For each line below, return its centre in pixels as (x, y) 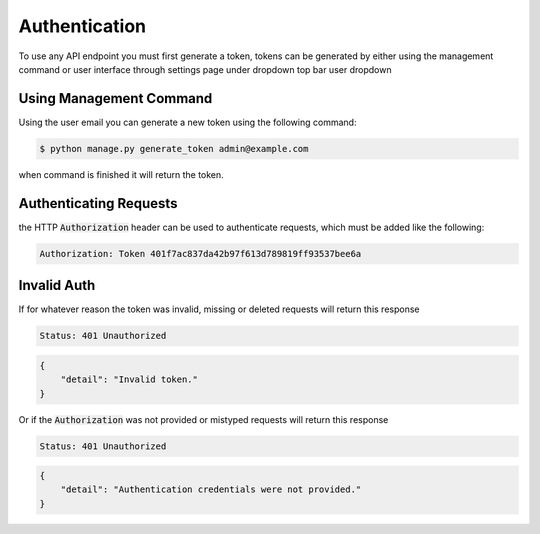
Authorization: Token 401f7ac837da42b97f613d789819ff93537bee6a (200, 253)
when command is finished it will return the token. (121, 174)
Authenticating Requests (98, 203)
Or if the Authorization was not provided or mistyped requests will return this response (203, 419)
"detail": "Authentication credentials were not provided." (211, 489)
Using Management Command (115, 98)
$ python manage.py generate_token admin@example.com (174, 148)
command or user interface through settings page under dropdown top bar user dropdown (205, 69)
